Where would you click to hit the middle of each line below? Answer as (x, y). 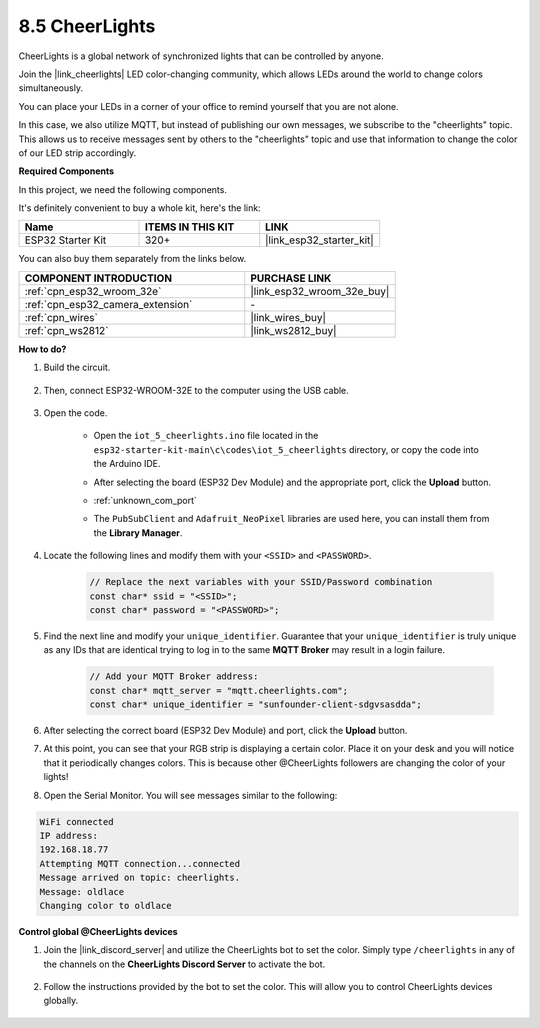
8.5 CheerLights (87, 26)
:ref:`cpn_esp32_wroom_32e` (93, 291)
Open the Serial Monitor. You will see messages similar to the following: (190, 795)
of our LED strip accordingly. (77, 152)
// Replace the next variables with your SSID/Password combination (261, 582)
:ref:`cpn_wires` (61, 317)
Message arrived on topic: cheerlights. (139, 878)
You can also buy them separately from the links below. (132, 259)
